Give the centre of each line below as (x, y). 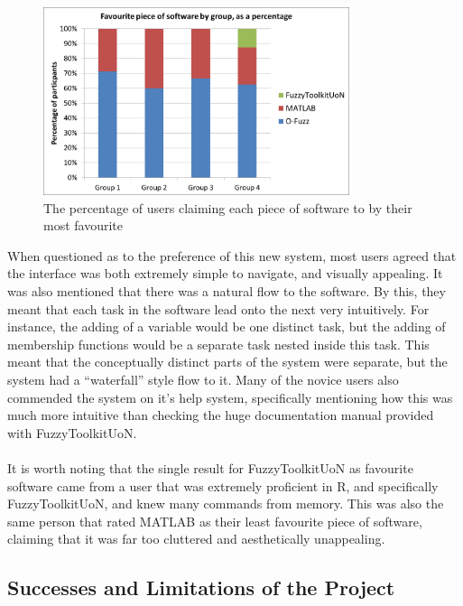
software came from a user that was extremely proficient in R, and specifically (223, 485)
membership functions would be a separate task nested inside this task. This (218, 344)
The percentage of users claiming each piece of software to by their (228, 207)
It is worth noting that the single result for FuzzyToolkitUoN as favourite (210, 467)
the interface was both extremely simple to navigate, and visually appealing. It (225, 273)
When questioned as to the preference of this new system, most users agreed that (232, 255)
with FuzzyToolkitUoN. (72, 432)
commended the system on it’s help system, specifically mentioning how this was (230, 397)
